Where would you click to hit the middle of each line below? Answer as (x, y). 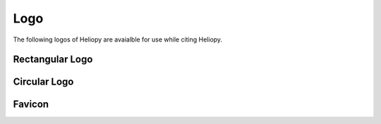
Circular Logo (43, 82)
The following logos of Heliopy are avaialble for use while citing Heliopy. (117, 39)
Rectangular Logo (53, 60)
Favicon (31, 105)
